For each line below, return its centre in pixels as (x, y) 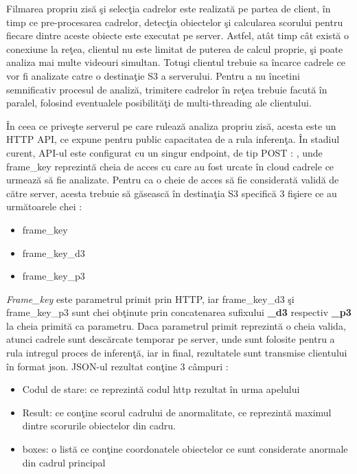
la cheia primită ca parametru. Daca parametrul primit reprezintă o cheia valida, (176, 325)
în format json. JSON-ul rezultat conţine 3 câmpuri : (117, 366)
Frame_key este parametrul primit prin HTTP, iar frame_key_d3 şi (150, 298)
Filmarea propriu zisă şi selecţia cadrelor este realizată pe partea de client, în (169, 8)
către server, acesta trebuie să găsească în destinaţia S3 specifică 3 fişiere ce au (172, 193)
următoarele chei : (44, 206)
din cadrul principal (64, 462)
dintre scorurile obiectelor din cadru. (99, 426)
